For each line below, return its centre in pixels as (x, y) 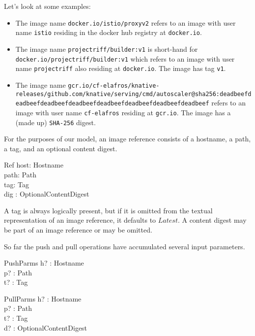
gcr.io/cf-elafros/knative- (114, 85)
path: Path (20, 174)
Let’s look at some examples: (47, 6)
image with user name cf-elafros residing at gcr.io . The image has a (123, 112)
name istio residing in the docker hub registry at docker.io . (109, 32)
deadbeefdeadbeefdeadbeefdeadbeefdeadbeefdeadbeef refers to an (143, 103)
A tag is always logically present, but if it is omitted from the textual (108, 210)
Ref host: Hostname (34, 165)
